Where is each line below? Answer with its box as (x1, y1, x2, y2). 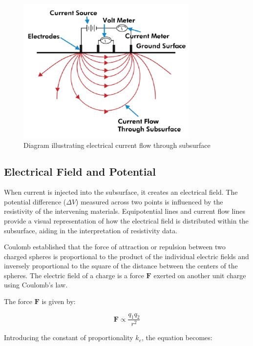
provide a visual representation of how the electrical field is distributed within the (4, 215, 249, 225)
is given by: (42, 296, 76, 306)
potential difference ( (4, 196, 66, 206)
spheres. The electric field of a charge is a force (4, 270, 144, 280)
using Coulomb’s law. (4, 280, 68, 290)
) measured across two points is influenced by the (76, 196, 223, 206)
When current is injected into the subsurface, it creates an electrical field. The (4, 187, 238, 197)
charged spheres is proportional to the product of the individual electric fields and (4, 251, 249, 261)
